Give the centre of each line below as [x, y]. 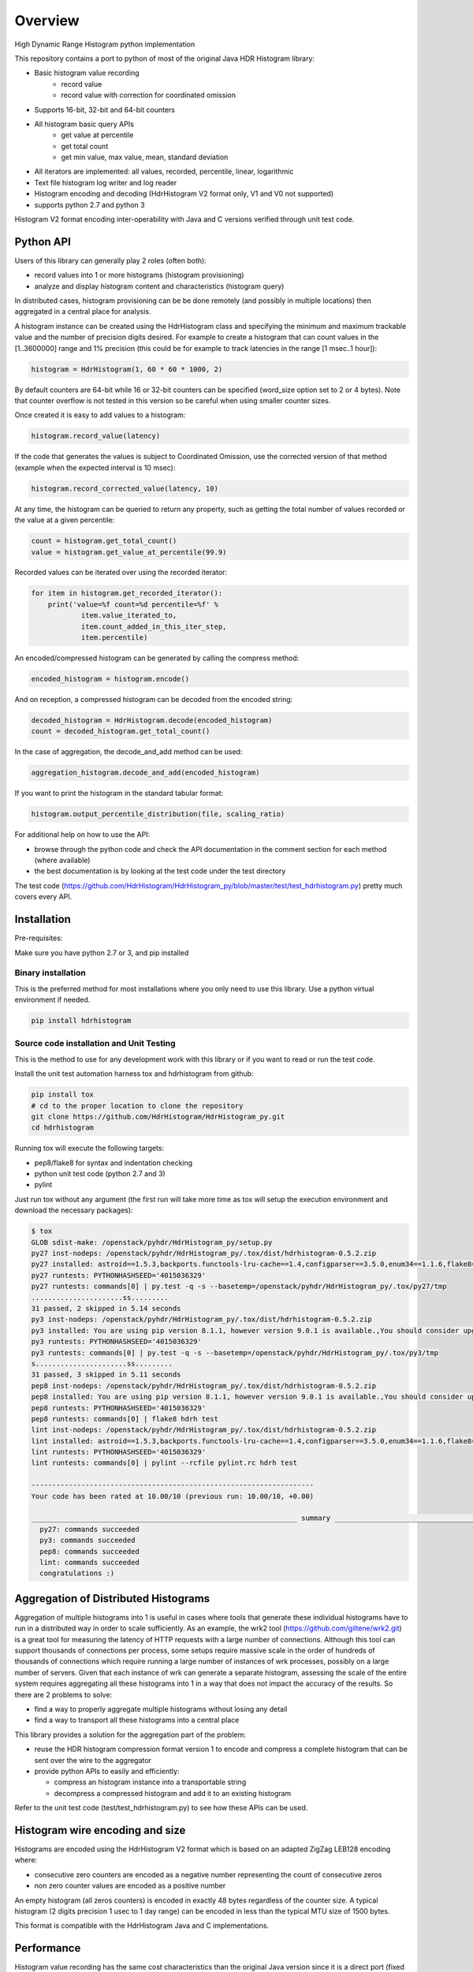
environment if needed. [52, 1000]
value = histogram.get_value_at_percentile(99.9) [129, 552]
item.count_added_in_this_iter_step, [154, 626]
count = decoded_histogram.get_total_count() [121, 731]
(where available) [62, 861]
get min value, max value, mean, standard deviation [145, 157]
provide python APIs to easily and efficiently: [107, 1771]
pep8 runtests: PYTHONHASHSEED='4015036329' [119, 1408]
